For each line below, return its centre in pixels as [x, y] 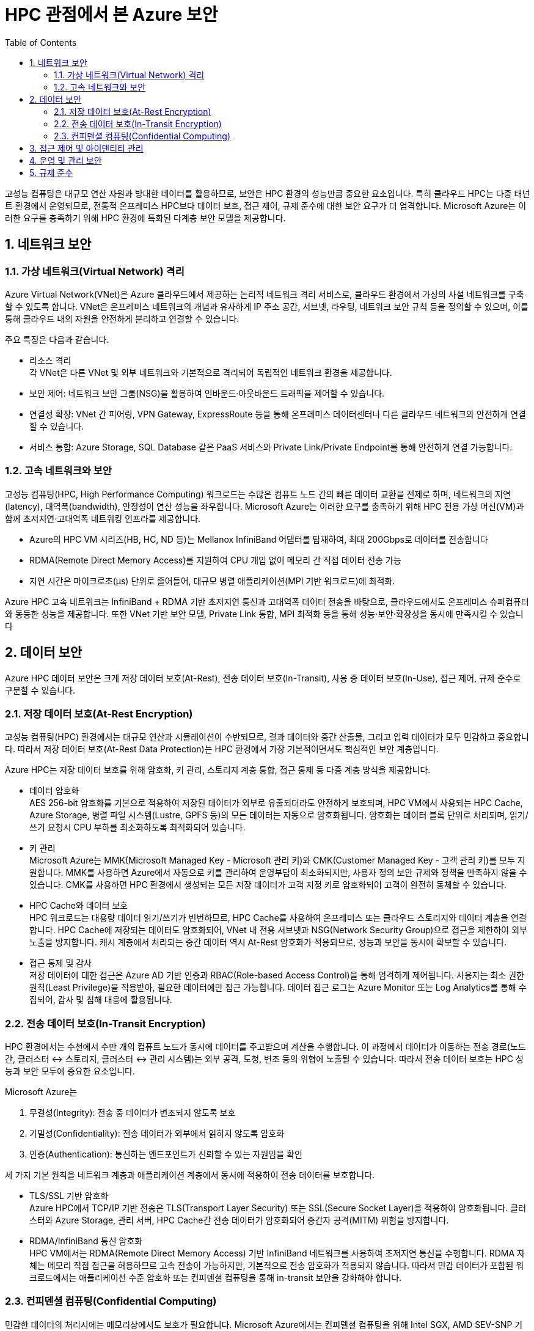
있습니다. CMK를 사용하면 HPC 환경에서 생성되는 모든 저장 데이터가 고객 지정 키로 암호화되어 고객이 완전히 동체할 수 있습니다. [268, 885]
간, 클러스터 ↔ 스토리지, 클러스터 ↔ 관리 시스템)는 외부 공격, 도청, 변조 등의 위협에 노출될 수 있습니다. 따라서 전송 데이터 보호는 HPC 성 [264, 1059]
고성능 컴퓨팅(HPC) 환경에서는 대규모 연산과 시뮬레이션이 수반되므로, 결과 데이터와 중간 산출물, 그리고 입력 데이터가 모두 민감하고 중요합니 [267, 737]
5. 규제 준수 [51, 172]
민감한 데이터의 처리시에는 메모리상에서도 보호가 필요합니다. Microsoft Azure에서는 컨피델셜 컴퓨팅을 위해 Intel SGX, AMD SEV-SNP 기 [264, 1324]
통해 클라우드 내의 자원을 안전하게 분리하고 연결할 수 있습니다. [122, 318]
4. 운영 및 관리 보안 [66, 160]
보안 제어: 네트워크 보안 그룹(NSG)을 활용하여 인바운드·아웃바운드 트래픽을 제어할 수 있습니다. [207, 393]
